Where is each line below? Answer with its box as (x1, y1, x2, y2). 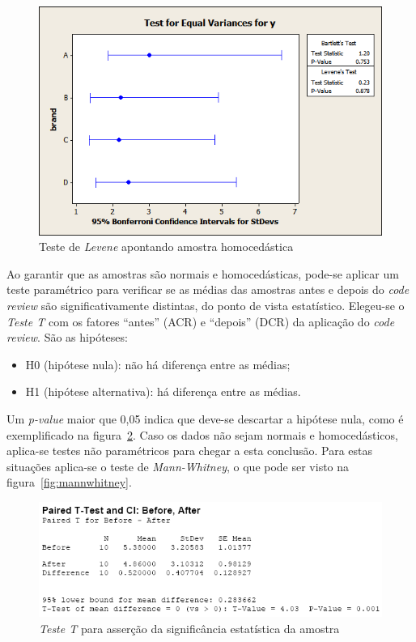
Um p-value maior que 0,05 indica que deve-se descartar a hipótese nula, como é (6, 410, 404, 427)
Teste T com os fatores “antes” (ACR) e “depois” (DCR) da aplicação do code (6, 312, 395, 330)
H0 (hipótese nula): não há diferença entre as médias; (25, 355, 291, 372)
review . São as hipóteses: (6, 329, 128, 346)
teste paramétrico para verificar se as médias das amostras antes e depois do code (6, 281, 410, 298)
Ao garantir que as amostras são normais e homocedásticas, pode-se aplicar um (6, 265, 399, 282)
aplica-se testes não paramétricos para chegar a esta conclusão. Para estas (6, 442, 373, 459)
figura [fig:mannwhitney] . (6, 474, 132, 491)
